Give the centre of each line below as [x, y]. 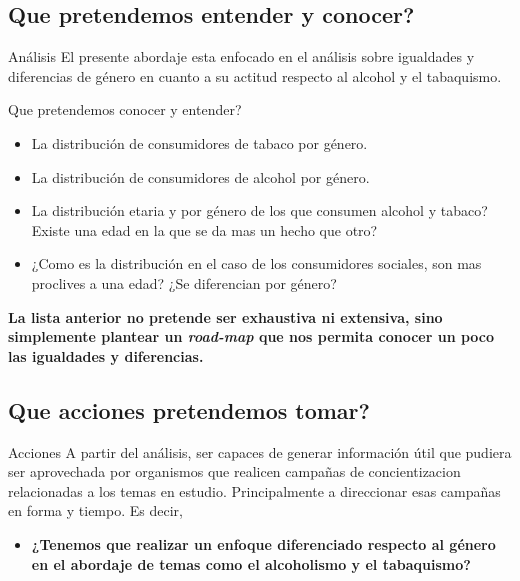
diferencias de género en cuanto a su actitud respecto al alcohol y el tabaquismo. [255, 75]
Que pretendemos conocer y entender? [125, 109]
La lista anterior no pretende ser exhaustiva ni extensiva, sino [225, 316]
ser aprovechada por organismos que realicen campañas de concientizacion [234, 471]
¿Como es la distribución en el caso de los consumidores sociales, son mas [256, 263]
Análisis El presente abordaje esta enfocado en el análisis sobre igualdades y [241, 56]
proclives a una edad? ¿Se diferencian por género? [184, 282]
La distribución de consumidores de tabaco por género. [199, 142]
